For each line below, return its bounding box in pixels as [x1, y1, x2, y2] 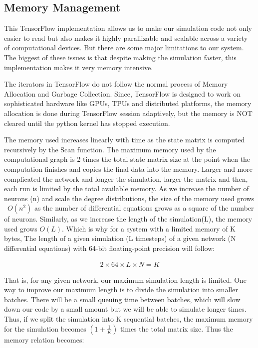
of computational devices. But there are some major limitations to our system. [4, 42, 244, 53]
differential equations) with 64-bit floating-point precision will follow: [4, 243, 215, 253]
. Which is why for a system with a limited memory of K [62, 223, 236, 233]
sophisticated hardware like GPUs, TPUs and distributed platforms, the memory [4, 98, 252, 109]
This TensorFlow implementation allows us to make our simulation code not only [4, 23, 252, 33]
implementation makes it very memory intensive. [4, 62, 153, 72]
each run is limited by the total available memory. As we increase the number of [4, 183, 249, 194]
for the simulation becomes [4, 323, 86, 334]
